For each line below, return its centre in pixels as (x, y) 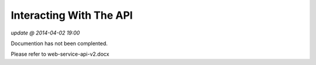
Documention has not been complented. (59, 43)
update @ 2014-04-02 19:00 (45, 33)
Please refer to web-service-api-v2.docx (60, 54)
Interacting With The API (72, 15)
